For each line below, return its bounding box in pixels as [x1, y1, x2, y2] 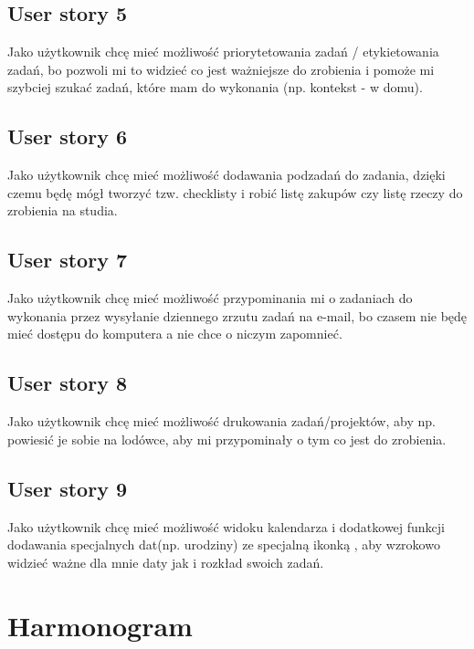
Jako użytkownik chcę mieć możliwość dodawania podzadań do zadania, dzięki [7, 165, 446, 184]
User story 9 [7, 474, 127, 502]
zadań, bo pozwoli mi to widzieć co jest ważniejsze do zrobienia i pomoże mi [7, 59, 435, 79]
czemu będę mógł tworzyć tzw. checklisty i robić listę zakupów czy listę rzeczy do [7, 183, 463, 202]
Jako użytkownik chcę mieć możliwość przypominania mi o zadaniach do [7, 288, 413, 308]
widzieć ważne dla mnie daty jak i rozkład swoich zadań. [7, 552, 324, 571]
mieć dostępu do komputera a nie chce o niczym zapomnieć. [7, 324, 342, 343]
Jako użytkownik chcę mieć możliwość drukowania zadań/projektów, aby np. [7, 412, 436, 431]
